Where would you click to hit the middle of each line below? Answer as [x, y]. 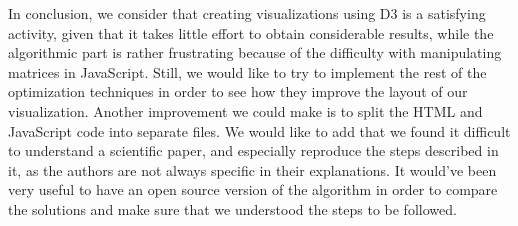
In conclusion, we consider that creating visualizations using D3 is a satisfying [247, 13]
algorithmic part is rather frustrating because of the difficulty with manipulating [255, 52]
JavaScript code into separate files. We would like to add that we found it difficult [259, 130]
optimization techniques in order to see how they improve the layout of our [238, 91]
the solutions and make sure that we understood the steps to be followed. [232, 208]
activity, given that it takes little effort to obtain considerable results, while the [251, 32]
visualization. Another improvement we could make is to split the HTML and [245, 110]
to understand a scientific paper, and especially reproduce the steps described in [253, 150]
